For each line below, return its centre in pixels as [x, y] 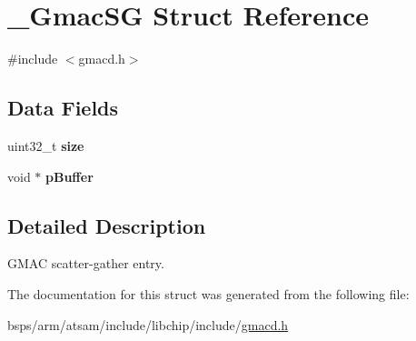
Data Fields [63, 108]
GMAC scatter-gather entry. [86, 263]
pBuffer [69, 176]
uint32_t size [46, 145]
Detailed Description [107, 225]
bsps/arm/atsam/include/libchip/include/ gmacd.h [148, 324]
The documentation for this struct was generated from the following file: [208, 293]
